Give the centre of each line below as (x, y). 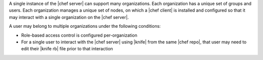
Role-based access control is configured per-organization (79, 35)
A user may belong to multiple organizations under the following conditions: (85, 26)
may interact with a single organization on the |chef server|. (69, 17)
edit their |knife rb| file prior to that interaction (67, 49)
